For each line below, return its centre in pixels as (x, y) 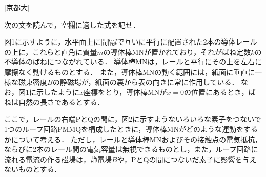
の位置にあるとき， (216, 92)
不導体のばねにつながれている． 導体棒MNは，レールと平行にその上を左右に (133, 62)
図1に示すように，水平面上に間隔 (60, 42)
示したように (58, 92)
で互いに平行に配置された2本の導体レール (187, 42)
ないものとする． (33, 169)
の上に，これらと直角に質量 (51, 51)
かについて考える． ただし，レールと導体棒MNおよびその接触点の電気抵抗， (133, 139)
